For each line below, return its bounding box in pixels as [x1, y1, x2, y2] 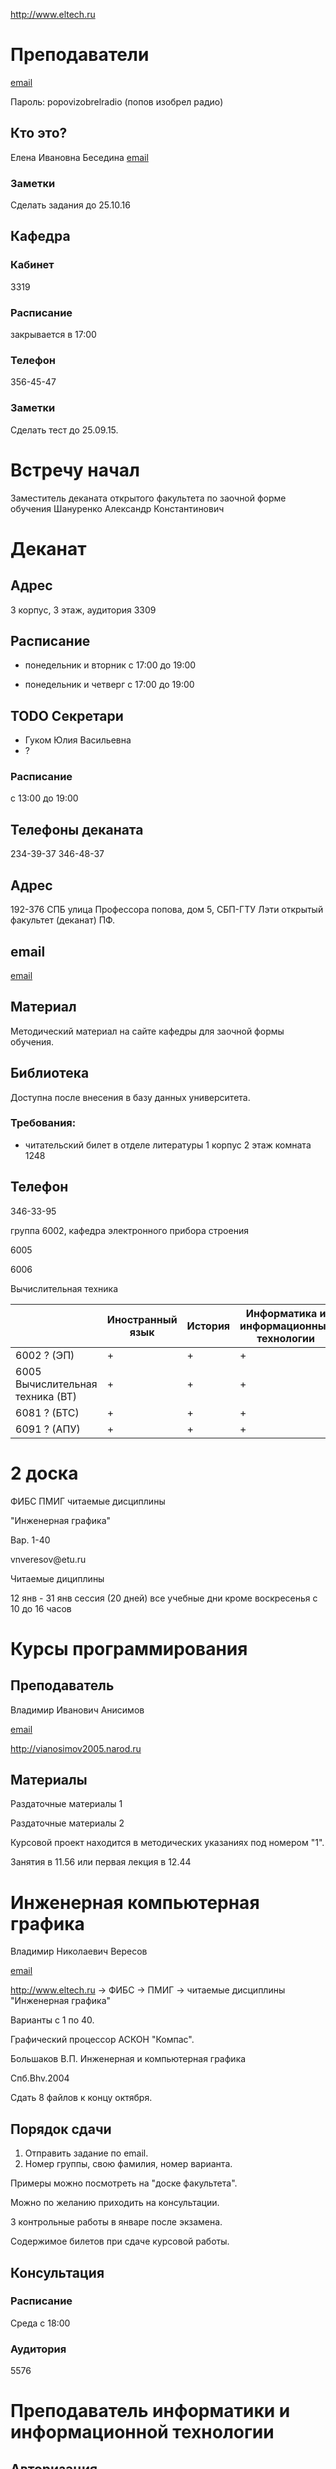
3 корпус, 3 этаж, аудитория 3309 [10, 604, 157, 616]
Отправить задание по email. [24, 2147, 149, 2159]
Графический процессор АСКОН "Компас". [10, 2034, 195, 2046]
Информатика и [245, 1306, 327, 1320]
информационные [239, 1319, 333, 1333]
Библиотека [10, 1065, 90, 1082]
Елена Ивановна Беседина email [10, 151, 149, 163]
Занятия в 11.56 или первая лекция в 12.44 [10, 1856, 192, 1868]
